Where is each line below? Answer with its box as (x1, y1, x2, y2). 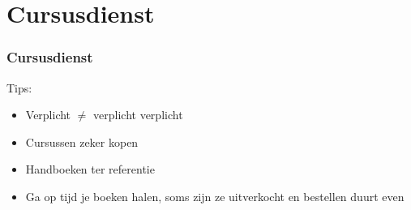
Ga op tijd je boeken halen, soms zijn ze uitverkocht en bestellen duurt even (25, 187, 405, 204)
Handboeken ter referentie (25, 161, 155, 178)
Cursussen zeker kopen (25, 133, 139, 150)
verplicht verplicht (93, 106, 183, 123)
